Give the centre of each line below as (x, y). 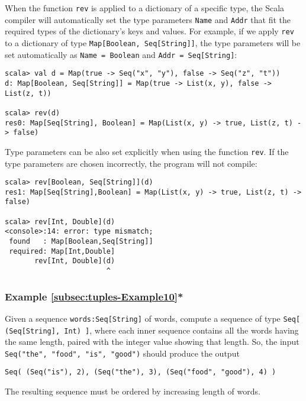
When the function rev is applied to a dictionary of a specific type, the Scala (145, 8)
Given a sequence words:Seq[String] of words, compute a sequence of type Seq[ (153, 318)
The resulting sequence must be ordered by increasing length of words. (133, 391)
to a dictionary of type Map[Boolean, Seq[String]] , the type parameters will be (153, 42)
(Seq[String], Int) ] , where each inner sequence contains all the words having (152, 330)
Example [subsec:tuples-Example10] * (94, 296)
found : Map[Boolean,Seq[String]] (81, 242)
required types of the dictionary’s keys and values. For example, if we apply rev (149, 31)
